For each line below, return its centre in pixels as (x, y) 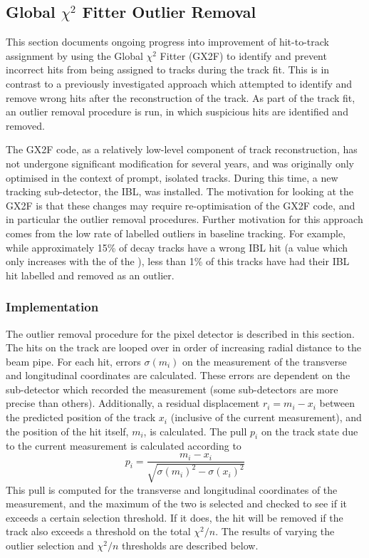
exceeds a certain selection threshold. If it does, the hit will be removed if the (175, 517)
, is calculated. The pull (195, 431)
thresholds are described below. (190, 545)
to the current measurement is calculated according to (124, 446)
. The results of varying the (275, 531)
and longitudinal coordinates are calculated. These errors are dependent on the (178, 375)
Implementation (52, 307)
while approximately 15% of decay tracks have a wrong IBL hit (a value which (177, 247)
